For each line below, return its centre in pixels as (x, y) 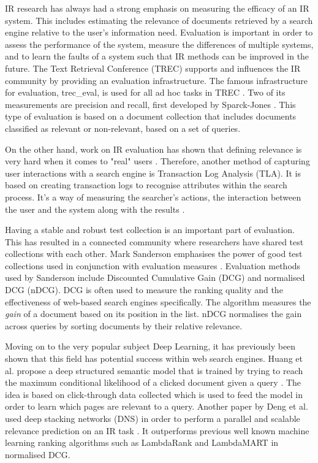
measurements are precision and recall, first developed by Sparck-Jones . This (150, 104)
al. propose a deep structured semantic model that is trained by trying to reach (154, 370)
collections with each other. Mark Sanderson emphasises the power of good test (154, 254)
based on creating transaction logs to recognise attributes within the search (146, 185)
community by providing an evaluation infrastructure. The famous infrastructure (157, 80)
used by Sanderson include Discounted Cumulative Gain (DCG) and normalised (155, 277)
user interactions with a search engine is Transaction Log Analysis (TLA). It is (153, 173)
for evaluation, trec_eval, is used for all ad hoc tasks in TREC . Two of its (145, 92)
